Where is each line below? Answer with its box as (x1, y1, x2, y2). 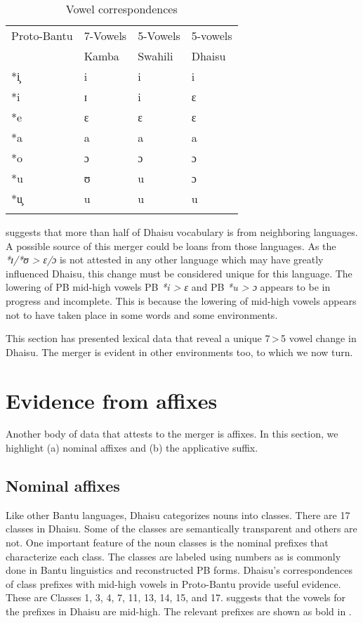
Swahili (138, 48, 173, 64)
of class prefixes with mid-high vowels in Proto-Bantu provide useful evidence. (6, 576, 341, 591)
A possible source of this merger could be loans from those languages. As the (6, 238, 336, 253)
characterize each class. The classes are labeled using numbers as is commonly (6, 549, 341, 563)
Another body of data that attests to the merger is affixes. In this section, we (6, 426, 338, 441)
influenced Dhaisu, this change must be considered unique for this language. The (6, 265, 352, 280)
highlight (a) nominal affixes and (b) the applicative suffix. (6, 440, 258, 455)
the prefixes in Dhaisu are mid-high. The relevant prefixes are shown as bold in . (6, 604, 352, 619)
